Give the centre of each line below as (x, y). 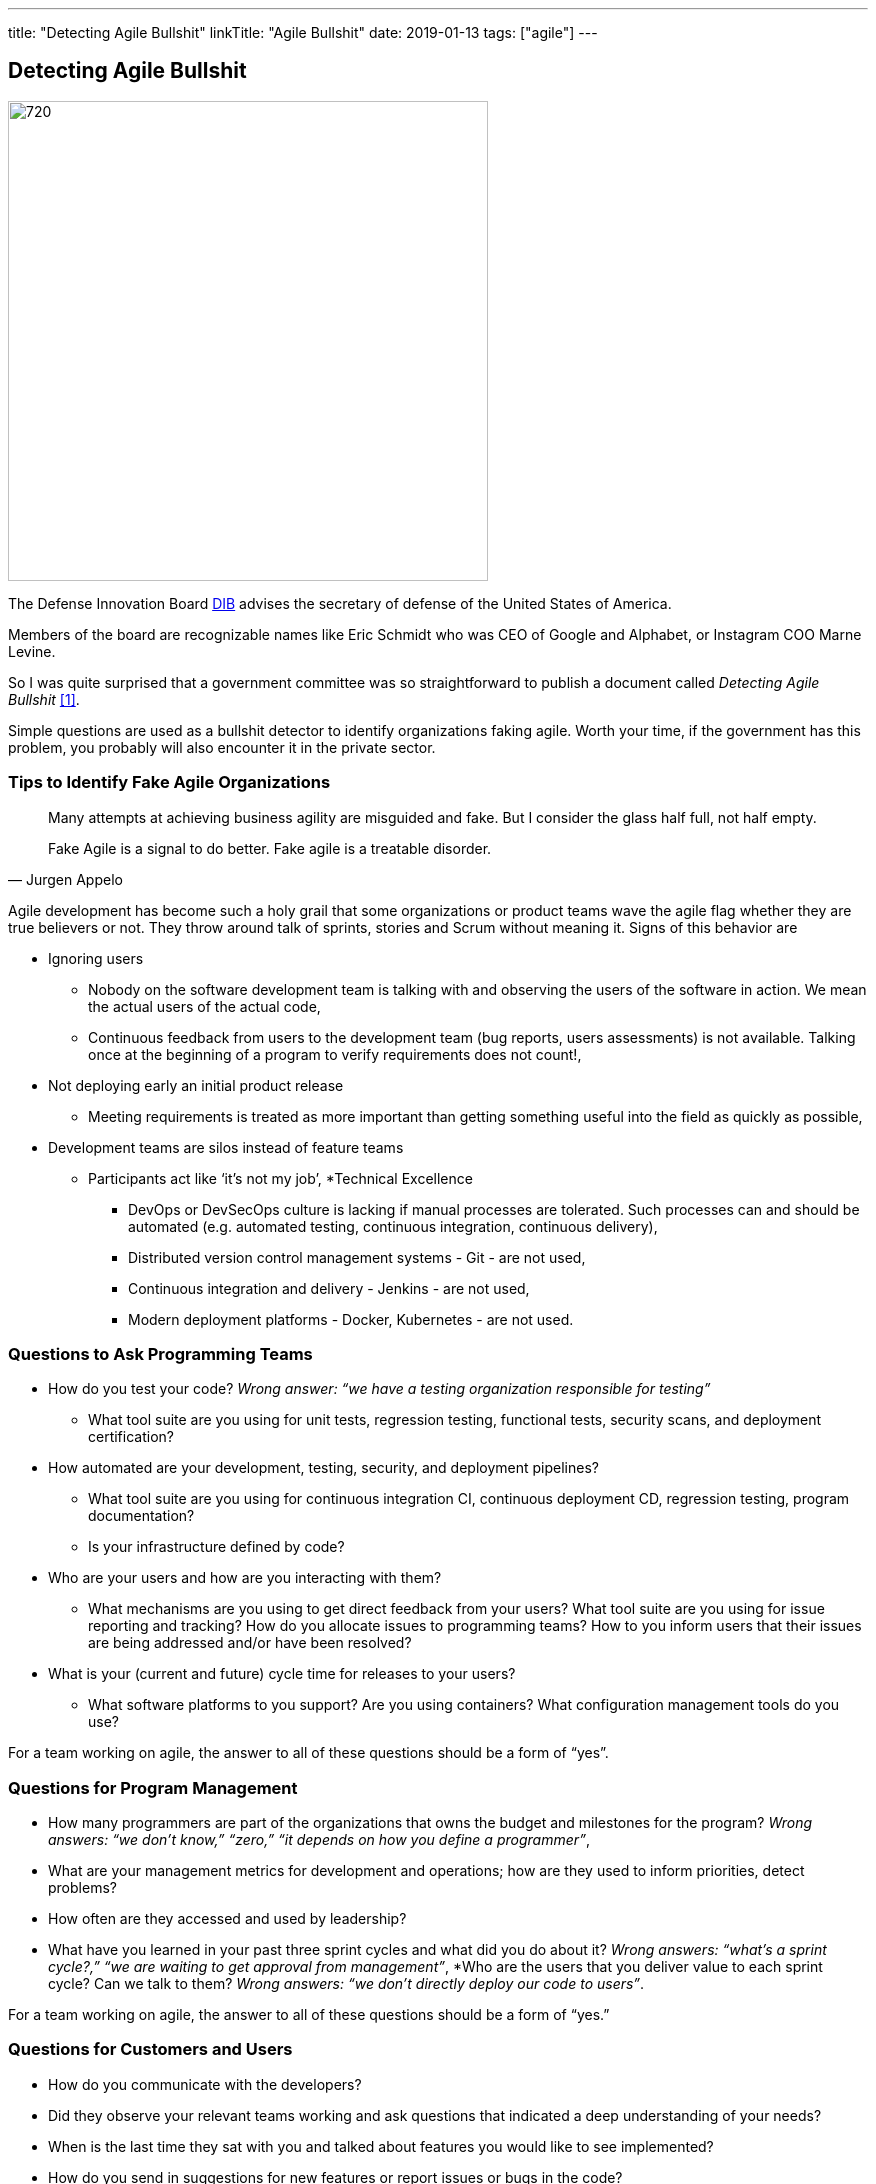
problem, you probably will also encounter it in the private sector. (222, 747)
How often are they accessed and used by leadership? (227, 1919)
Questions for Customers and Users (150, 2049)
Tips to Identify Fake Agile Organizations (169, 782)
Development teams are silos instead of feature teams (226, 1147)
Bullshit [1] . (44, 699)
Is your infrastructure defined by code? (216, 1547)
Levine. (32, 651)
